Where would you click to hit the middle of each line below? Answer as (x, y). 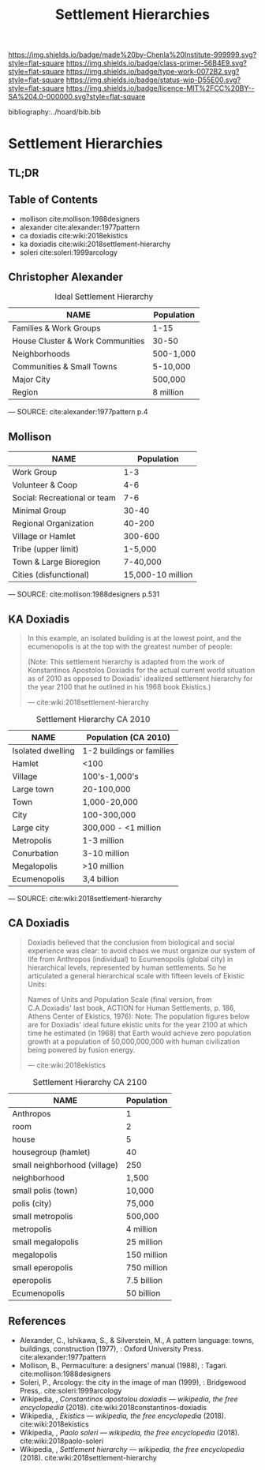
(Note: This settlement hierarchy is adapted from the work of (126, 662)
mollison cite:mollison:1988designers (80, 219)
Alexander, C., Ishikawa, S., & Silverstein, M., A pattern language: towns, (137, 1340)
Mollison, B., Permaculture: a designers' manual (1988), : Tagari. (123, 1365)
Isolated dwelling (43, 751)
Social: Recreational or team (64, 498)
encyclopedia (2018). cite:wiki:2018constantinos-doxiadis (113, 1407)
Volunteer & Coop (45, 485)
